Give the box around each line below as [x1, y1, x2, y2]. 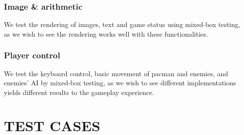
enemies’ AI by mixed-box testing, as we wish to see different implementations [4, 78, 236, 88]
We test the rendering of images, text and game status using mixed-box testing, [4, 19, 241, 29]
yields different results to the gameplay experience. [4, 87, 154, 97]
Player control [4, 49, 61, 61]
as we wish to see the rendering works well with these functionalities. [4, 28, 208, 39]
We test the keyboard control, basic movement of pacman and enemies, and [4, 68, 229, 78]
